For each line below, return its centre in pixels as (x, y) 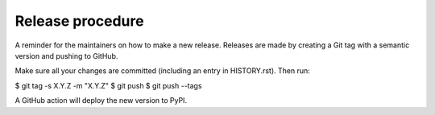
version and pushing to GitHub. (66, 55)
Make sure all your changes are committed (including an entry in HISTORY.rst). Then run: (162, 71)
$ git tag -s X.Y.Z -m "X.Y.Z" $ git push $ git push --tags (108, 85)
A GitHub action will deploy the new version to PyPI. (101, 101)
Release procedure (79, 21)
